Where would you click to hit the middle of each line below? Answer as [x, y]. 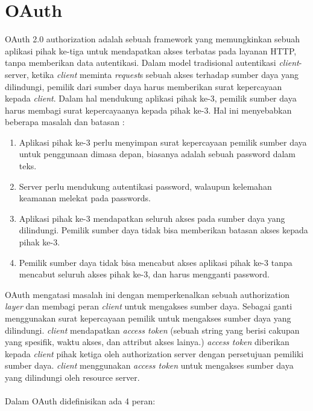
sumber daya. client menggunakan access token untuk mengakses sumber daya [149, 365]
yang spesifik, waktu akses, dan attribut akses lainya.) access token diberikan [147, 342]
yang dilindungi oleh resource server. [72, 377]
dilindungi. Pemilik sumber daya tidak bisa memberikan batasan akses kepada [163, 230]
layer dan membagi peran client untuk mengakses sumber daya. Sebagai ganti [149, 306]
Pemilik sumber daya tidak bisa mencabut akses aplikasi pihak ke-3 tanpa [156, 262]
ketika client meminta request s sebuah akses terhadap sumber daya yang [165, 74]
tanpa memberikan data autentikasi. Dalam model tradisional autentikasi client [152, 63]
